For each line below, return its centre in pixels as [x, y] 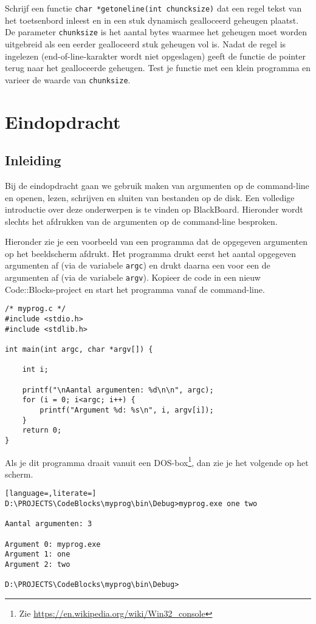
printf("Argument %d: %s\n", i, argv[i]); [127, 410]
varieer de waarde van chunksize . [68, 79]
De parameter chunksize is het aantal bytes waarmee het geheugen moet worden [156, 32]
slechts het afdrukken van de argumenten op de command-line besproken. [141, 221]
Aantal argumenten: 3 [49, 524]
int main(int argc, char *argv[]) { [79, 350]
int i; [35, 370]
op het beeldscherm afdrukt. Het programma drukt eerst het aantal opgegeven [151, 253]
